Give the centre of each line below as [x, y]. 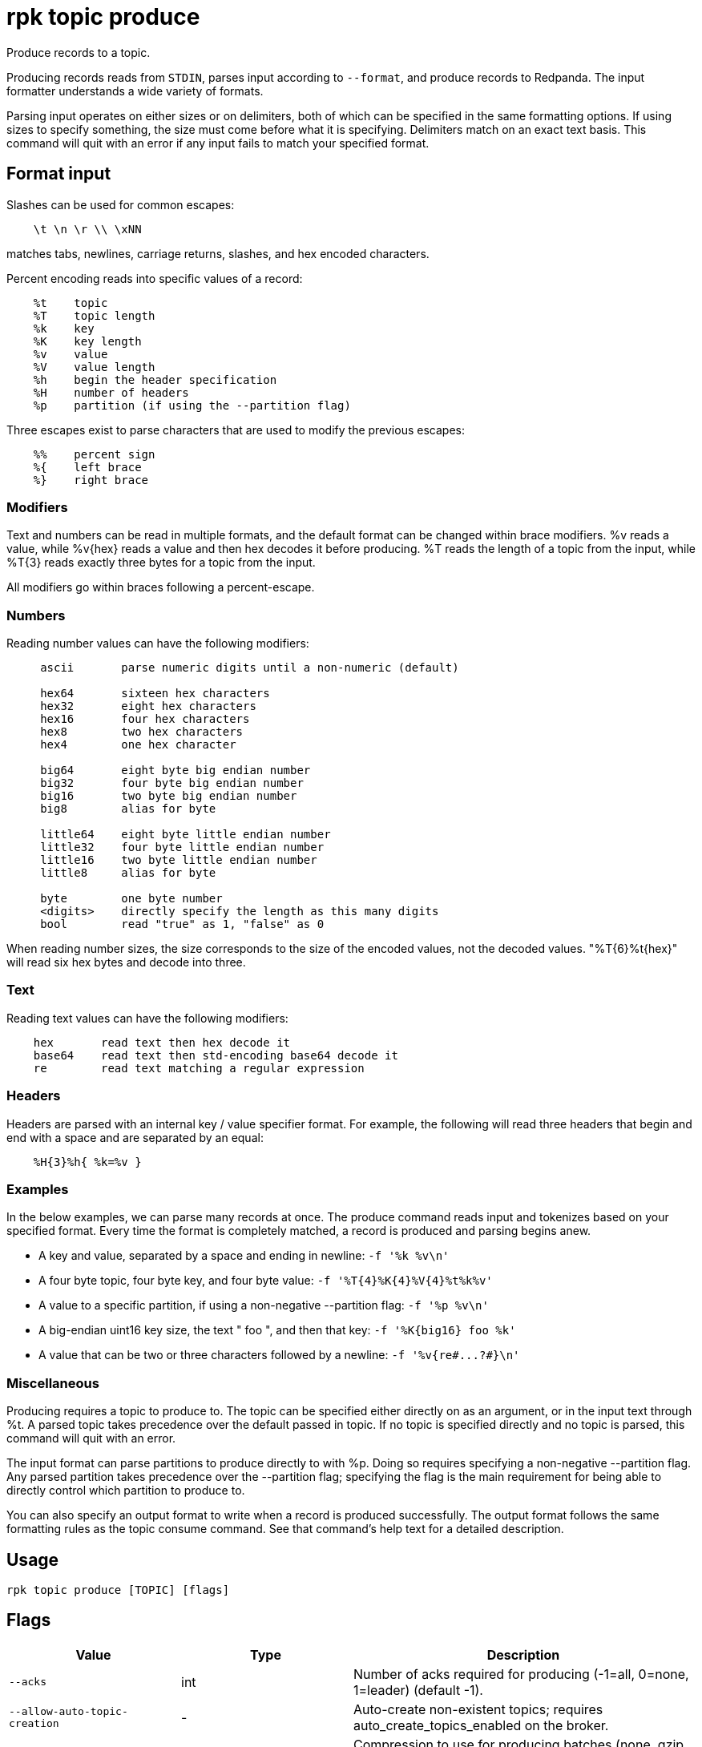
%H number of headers [111, 392]
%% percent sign [94, 454]
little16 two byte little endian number [179, 860]
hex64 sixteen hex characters [155, 694]
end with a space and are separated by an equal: [135, 1137]
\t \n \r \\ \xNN [87, 229]
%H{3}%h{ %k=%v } [87, 1162]
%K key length [87, 341]
